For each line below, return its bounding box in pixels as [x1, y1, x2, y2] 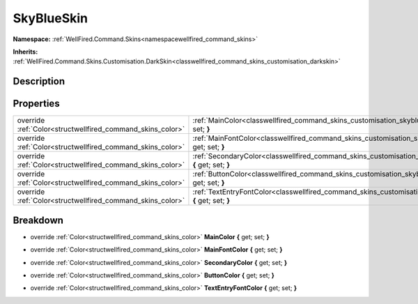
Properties [13, 98, 60, 109]
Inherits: [13, 47, 38, 56]
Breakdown [13, 214, 64, 226]
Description [13, 75, 65, 87]
